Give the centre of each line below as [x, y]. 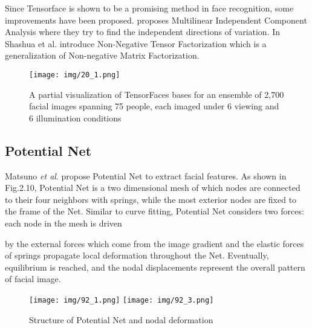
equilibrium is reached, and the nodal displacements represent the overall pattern [155, 267]
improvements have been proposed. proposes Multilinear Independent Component [156, 20]
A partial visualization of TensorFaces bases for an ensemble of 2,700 [157, 94]
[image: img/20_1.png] [75, 75]
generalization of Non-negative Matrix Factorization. [102, 55]
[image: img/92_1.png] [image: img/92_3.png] [122, 300]
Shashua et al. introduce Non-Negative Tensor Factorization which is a [136, 43]
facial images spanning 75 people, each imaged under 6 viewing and [154, 106]
